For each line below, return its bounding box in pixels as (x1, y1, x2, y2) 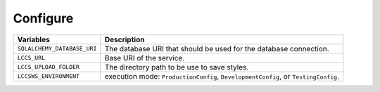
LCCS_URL (17, 54, 46, 62)
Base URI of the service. (104, 53, 185, 63)
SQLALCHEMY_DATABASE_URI (17, 45, 97, 53)
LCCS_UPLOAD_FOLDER (17, 63, 80, 71)
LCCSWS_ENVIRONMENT (17, 72, 80, 80)
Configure (13, 11, 74, 26)
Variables (17, 34, 51, 44)
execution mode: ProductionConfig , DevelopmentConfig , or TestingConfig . (104, 71, 339, 81)
